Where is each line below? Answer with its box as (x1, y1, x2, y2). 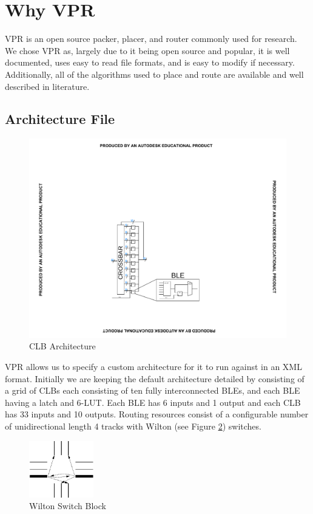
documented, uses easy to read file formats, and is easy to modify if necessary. (5, 56, 295, 69)
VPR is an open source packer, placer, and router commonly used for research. (5, 32, 297, 45)
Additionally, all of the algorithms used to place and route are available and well (5, 67, 304, 80)
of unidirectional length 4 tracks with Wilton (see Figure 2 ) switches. (5, 419, 261, 432)
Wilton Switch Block (29, 499, 106, 512)
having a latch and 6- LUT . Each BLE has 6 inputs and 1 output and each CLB (5, 396, 301, 408)
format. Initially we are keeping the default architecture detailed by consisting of (5, 372, 305, 385)
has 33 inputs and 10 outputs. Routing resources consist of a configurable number (5, 408, 309, 420)
